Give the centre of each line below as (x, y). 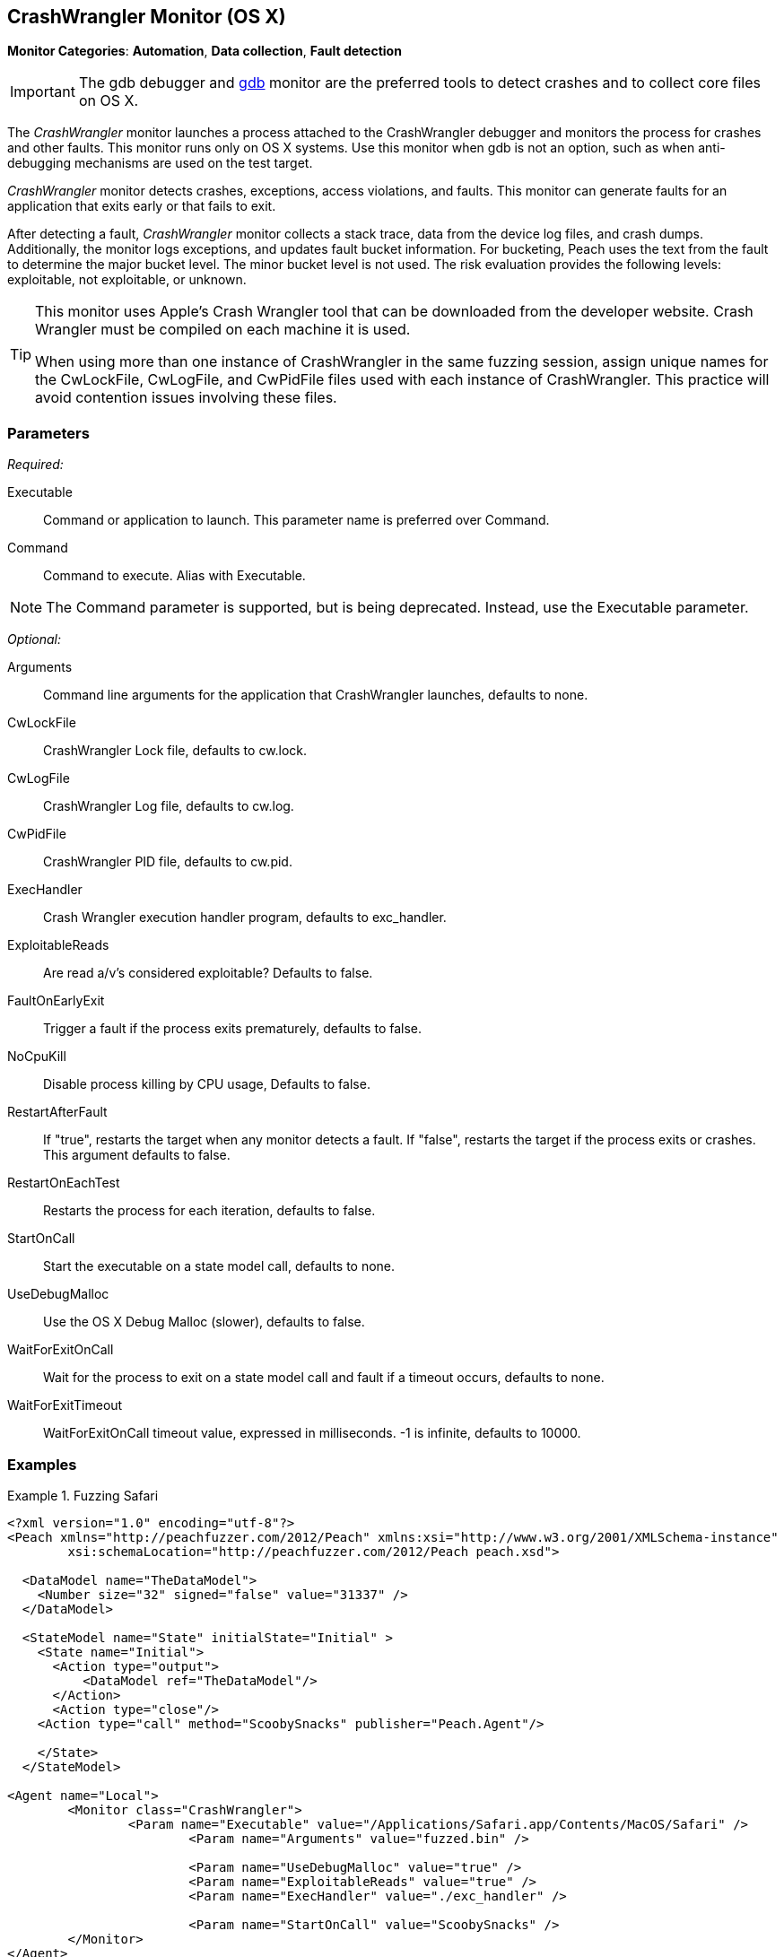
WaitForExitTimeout (65, 1405)
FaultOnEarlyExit (56, 1001)
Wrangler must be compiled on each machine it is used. (223, 330)
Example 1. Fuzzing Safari (83, 1495)
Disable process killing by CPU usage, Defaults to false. (207, 1084)
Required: (35, 465)
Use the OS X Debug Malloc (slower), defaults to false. (204, 1322)
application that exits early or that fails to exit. (142, 206)
